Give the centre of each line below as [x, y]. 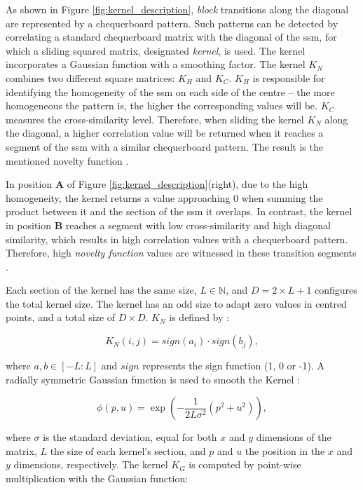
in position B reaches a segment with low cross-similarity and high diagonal [168, 225]
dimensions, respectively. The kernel [91, 464]
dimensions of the [294, 437]
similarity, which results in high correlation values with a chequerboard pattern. [177, 239]
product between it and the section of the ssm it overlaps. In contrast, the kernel [179, 211]
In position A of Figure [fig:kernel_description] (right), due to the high [157, 184]
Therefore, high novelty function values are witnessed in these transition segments [181, 253]
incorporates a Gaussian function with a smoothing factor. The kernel [156, 64]
